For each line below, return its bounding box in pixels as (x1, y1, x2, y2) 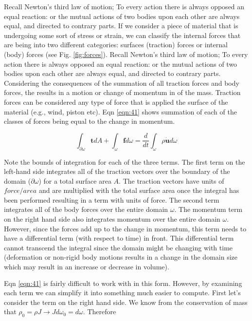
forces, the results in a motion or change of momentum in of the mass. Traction (4, 87, 241, 97)
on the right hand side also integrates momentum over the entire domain (4, 214, 220, 224)
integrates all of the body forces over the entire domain (4, 204, 168, 214)
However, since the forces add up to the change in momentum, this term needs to (4, 223, 247, 233)
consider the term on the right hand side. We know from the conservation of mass (4, 297, 248, 307)
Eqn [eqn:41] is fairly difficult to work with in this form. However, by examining (4, 278, 242, 288)
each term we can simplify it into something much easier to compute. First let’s (4, 287, 241, 298)
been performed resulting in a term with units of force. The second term (4, 194, 219, 205)
